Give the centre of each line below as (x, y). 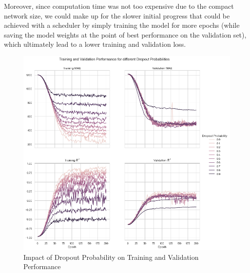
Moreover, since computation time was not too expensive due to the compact (119, 6)
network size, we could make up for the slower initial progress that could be (117, 15)
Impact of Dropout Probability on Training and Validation (111, 257)
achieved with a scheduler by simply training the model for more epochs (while (122, 25)
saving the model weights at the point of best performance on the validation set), (125, 34)
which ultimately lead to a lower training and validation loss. (95, 44)
